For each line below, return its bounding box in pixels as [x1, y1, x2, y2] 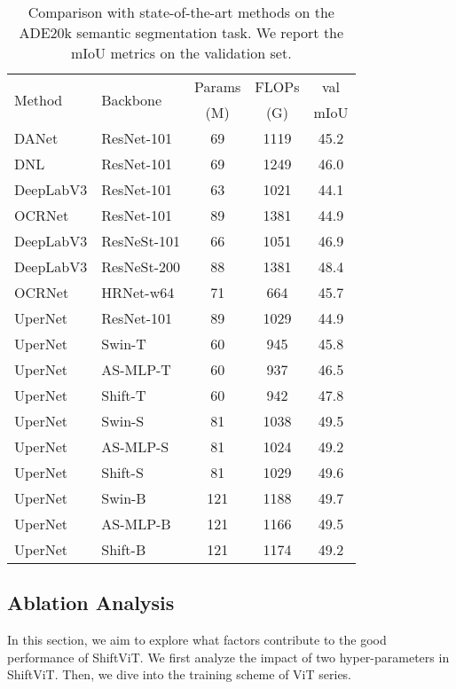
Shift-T [101, 385, 146, 405]
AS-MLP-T [101, 359, 171, 380]
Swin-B [101, 488, 146, 508]
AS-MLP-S [101, 436, 169, 457]
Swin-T [101, 333, 146, 354]
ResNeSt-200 [101, 256, 180, 277]
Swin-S [101, 411, 145, 431]
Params [193, 76, 241, 97]
